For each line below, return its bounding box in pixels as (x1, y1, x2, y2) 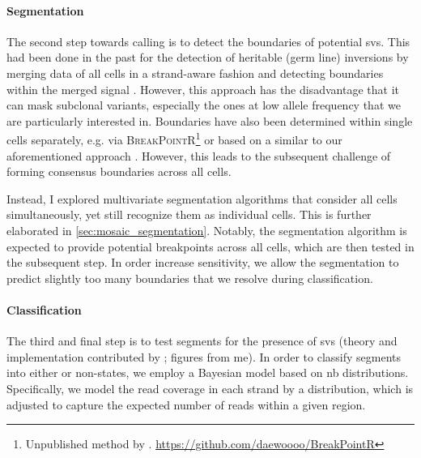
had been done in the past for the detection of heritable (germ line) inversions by (6, 49, 409, 66)
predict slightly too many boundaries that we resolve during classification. (6, 269, 373, 286)
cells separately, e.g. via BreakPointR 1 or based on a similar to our (6, 129, 342, 148)
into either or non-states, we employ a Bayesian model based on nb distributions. (6, 364, 409, 381)
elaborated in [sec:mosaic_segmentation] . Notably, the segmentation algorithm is (6, 221, 407, 238)
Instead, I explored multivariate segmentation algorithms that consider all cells (6, 190, 398, 207)
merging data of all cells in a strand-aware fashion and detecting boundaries (6, 64, 384, 81)
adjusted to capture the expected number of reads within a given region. (6, 396, 366, 413)
